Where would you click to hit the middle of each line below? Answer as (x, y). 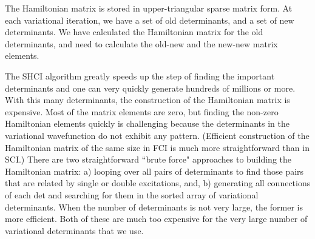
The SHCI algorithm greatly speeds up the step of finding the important (140, 76)
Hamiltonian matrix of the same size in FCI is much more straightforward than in (157, 147)
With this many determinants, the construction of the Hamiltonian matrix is (147, 100)
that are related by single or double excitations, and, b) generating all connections (158, 183)
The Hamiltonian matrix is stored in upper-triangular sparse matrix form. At (149, 8)
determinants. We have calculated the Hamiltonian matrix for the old (134, 32)
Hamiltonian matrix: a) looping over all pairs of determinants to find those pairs (154, 171)
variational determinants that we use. (74, 230)
